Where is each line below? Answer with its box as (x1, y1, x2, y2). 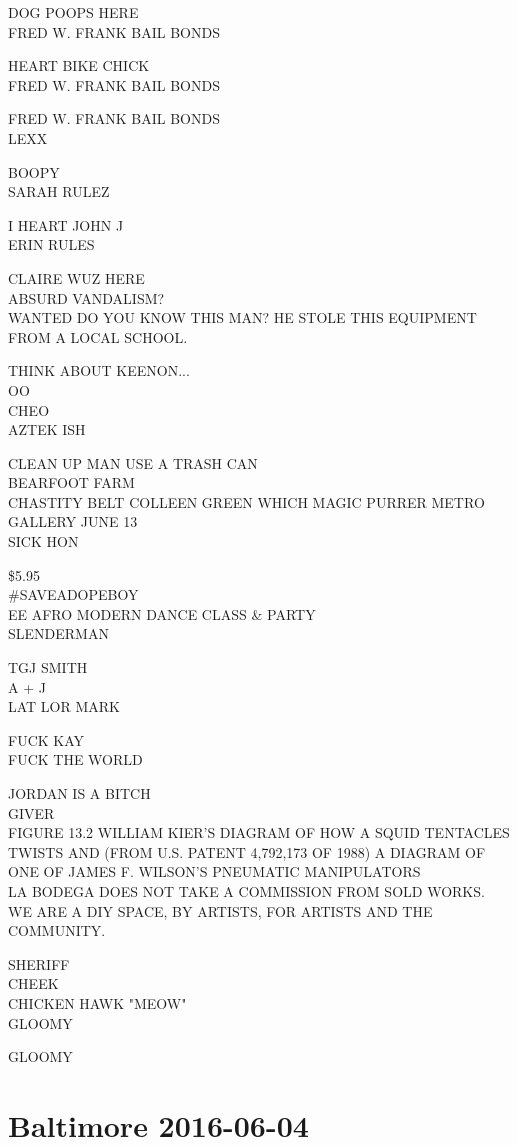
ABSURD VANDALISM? (8, 287, 165, 308)
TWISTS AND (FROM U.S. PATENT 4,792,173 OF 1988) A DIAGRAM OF (8, 841, 486, 862)
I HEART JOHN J (8, 214, 124, 235)
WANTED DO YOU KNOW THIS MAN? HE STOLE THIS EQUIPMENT (8, 307, 477, 328)
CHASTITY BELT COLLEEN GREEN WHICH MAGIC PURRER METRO (8, 491, 485, 512)
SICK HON (8, 531, 79, 552)
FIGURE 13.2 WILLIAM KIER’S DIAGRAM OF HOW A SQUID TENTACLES (8, 822, 510, 843)
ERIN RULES (8, 234, 95, 255)
